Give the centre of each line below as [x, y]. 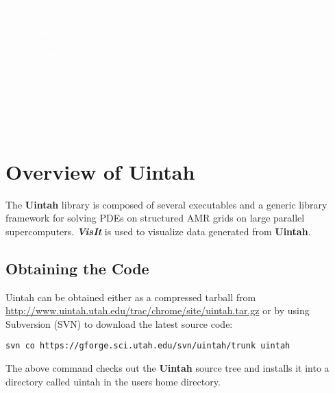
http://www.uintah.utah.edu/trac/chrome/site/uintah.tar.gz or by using [158, 310]
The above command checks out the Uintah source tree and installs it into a [167, 368]
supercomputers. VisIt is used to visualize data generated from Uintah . [158, 231]
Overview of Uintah [100, 171]
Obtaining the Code [77, 268]
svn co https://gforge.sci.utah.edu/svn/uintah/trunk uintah [148, 346]
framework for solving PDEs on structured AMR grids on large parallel [155, 218]
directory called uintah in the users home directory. [113, 381]
